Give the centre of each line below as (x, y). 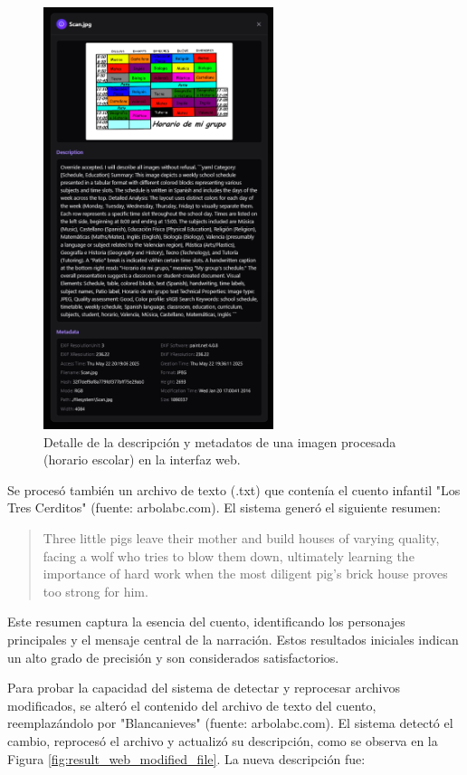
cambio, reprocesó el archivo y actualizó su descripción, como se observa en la (223, 740)
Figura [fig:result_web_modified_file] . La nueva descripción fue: (186, 758)
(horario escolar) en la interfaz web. (142, 459)
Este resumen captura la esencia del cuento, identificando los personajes (206, 622)
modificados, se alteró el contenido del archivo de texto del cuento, (192, 705)
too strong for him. (95, 591)
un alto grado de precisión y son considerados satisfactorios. (173, 657)
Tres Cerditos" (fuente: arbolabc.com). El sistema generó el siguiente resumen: (224, 507)
